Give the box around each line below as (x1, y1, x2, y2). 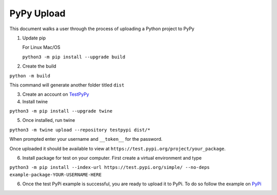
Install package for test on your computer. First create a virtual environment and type (22, 155, 202, 161)
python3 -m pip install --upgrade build (22, 54, 126, 60)
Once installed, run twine (22, 117, 75, 123)
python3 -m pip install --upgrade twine (9, 108, 113, 114)
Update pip (22, 35, 46, 41)
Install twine (22, 98, 48, 104)
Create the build (22, 63, 56, 69)
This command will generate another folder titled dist (9, 82, 125, 88)
